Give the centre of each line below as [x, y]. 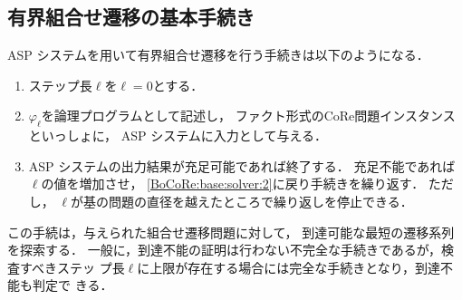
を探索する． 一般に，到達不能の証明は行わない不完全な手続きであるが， [224, 250]
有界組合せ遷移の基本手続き [131, 17]
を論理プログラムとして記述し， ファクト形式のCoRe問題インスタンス [248, 116]
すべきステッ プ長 [72, 267]
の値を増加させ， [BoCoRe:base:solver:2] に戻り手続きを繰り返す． [233, 184]
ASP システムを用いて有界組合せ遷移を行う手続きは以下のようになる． [218, 55]
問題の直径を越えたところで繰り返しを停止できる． [261, 201]
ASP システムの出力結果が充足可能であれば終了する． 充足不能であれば [242, 165]
